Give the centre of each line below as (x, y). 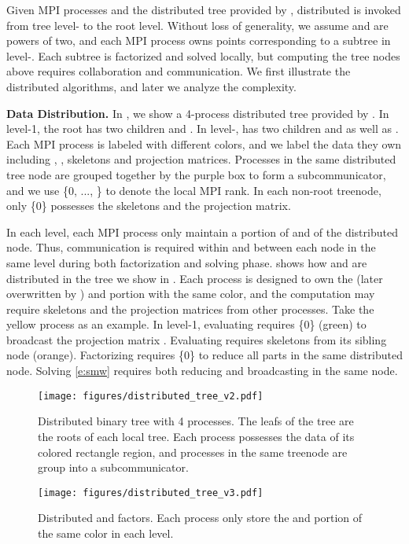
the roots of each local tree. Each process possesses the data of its (196, 436)
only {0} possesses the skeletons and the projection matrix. (149, 206)
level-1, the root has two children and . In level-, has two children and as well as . (203, 129)
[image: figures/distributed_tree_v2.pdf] (151, 396)
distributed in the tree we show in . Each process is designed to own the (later (195, 278)
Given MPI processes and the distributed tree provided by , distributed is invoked (204, 9)
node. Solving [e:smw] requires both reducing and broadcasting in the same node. (202, 371)
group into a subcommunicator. (113, 467)
